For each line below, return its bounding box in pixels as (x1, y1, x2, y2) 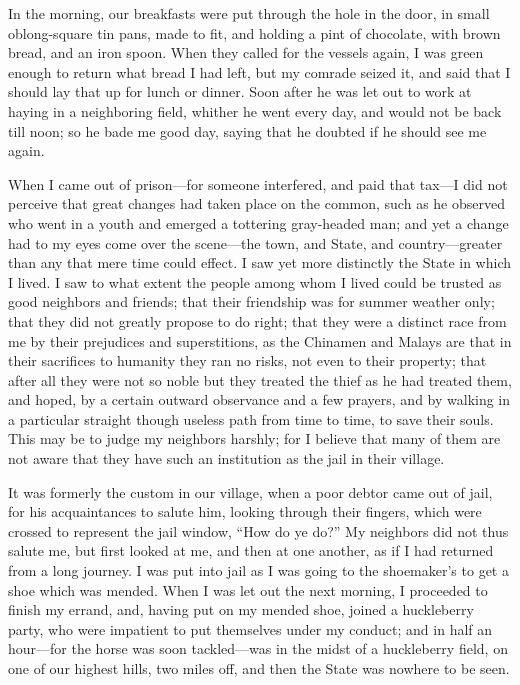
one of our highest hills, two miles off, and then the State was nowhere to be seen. (8, 658, 510, 678)
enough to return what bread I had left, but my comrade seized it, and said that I (8, 61, 511, 82)
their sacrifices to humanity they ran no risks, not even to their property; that (8, 350, 487, 371)
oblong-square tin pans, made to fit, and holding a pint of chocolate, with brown (8, 22, 501, 43)
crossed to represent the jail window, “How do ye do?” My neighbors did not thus (8, 520, 509, 541)
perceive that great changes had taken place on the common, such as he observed (8, 193, 505, 214)
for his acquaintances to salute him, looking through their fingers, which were (8, 501, 482, 522)
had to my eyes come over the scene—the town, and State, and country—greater (8, 232, 503, 253)
